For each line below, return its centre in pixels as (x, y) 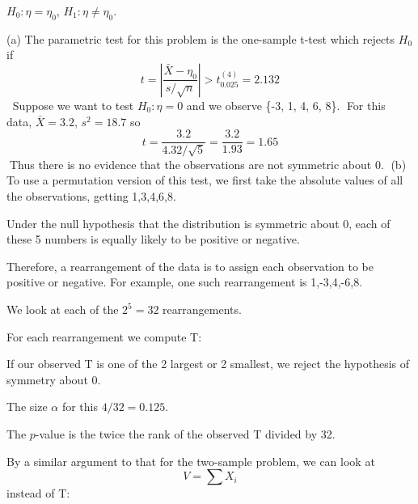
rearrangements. (202, 309)
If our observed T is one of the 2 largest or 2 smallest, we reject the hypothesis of (208, 364)
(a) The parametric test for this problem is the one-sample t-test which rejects (201, 38)
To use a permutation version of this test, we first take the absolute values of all (205, 180)
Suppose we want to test (73, 105)
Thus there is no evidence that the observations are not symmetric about (190, 164)
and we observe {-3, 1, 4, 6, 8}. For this (286, 105)
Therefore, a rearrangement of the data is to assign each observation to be (190, 266)
